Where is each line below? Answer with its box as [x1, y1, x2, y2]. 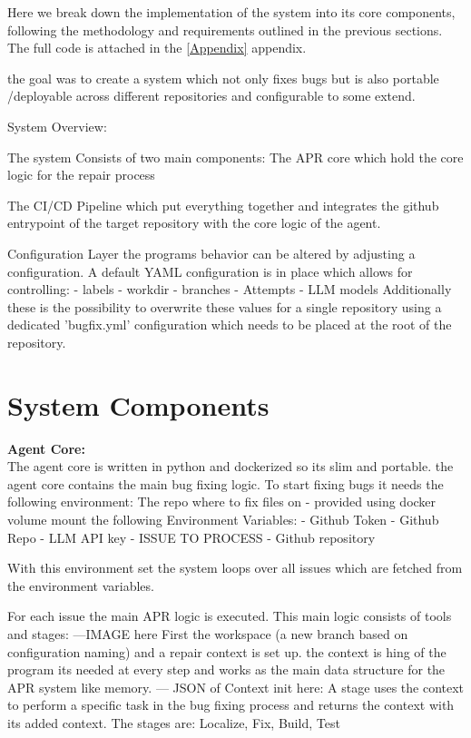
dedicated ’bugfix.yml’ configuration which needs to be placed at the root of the [7, 315, 452, 334]
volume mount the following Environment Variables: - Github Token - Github [7, 510, 439, 528]
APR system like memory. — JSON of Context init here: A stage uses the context [7, 677, 465, 696]
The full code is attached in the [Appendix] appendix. [7, 38, 307, 57]
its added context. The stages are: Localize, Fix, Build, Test [7, 713, 340, 732]
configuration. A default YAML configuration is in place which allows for [7, 261, 413, 280]
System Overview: [7, 116, 107, 135]
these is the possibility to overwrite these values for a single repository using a [7, 297, 442, 316]
